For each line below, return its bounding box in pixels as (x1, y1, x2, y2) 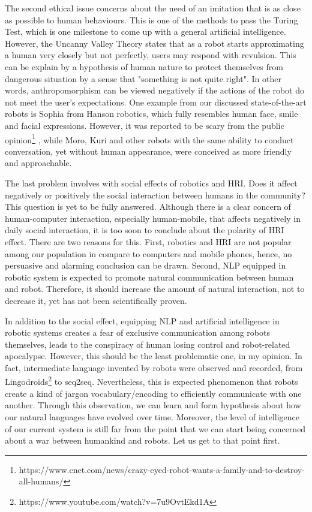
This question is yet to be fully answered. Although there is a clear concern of (5, 200, 291, 213)
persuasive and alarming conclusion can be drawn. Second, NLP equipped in (5, 259, 286, 272)
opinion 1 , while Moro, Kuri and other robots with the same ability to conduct (5, 131, 294, 146)
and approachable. (5, 156, 72, 169)
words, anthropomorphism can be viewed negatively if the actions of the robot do (5, 84, 304, 97)
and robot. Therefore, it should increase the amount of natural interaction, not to (5, 282, 305, 295)
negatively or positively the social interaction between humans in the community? (5, 188, 305, 201)
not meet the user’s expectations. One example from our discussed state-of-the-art (5, 95, 307, 108)
